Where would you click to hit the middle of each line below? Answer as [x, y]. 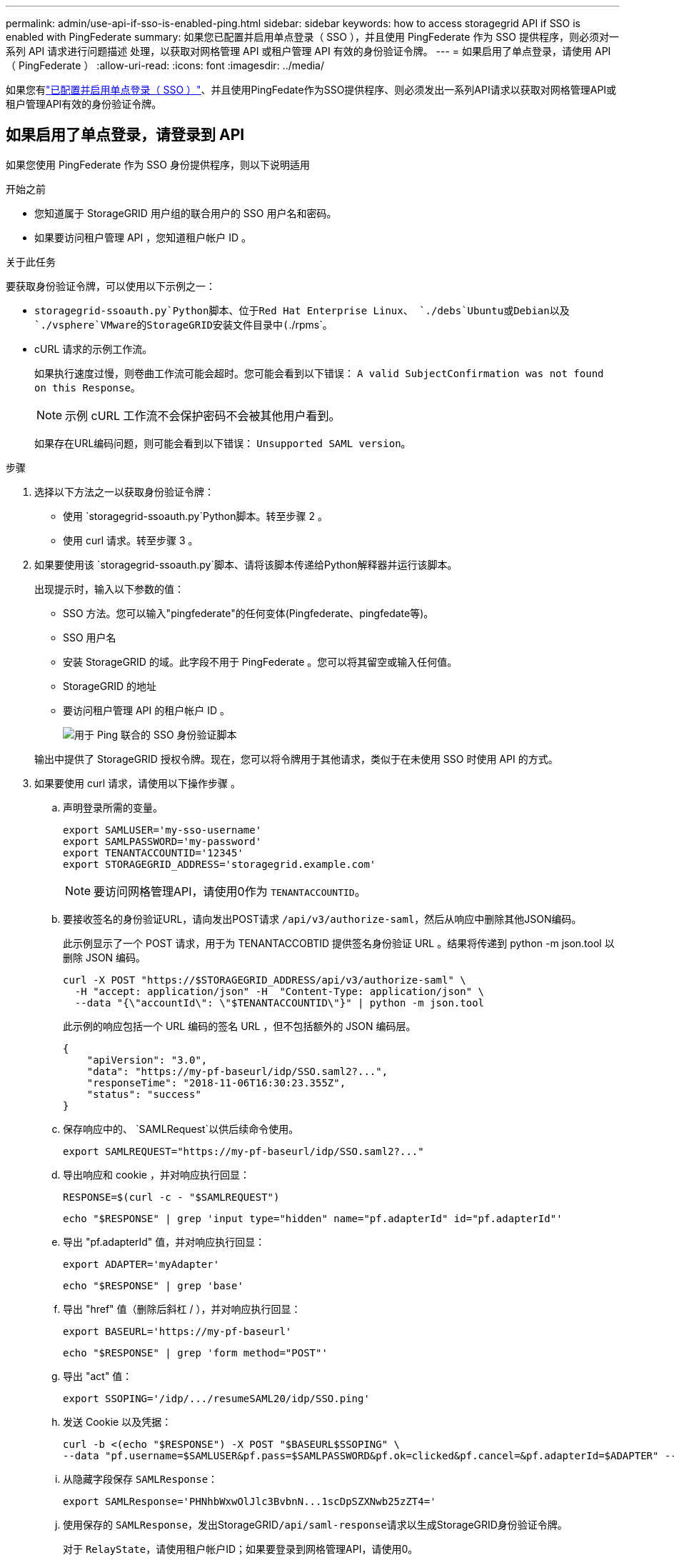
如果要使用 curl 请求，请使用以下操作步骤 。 [137, 783]
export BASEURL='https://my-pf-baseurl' [177, 1331]
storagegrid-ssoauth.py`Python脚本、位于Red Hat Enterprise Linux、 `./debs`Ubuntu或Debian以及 [302, 310]
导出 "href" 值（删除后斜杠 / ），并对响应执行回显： [182, 1309]
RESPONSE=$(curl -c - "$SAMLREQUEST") [171, 1197]
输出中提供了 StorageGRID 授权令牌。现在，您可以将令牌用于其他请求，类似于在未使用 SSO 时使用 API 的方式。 [296, 759]
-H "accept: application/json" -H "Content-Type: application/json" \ [280, 991]
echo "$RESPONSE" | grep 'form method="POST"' [195, 1352]
